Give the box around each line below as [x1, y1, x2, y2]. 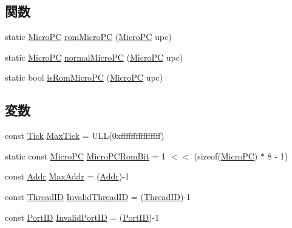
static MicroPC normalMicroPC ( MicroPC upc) [5, 50, 183, 63]
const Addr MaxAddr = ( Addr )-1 [5, 170, 129, 183]
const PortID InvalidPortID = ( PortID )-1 [5, 210, 160, 223]
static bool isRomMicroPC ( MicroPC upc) [5, 71, 163, 84]
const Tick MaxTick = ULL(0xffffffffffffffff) [5, 129, 165, 142]
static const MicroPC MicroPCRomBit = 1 [5, 149, 166, 162]
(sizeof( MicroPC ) [194, 149, 258, 162]
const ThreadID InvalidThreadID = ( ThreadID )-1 [5, 190, 191, 203]
